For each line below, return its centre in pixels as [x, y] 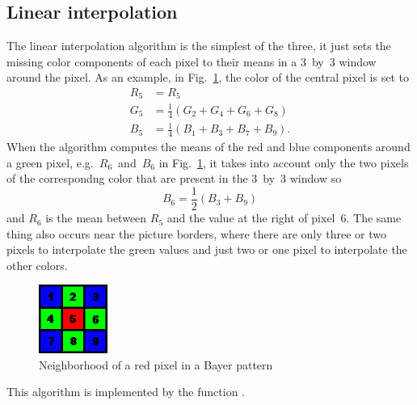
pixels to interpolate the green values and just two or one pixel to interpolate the [207, 249]
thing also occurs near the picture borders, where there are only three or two [196, 233]
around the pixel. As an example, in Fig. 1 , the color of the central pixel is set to [208, 77]
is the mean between [96, 218]
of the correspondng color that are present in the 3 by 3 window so [174, 178]
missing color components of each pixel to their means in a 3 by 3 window [192, 61]
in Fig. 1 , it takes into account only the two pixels [284, 162]
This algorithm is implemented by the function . [126, 392]
